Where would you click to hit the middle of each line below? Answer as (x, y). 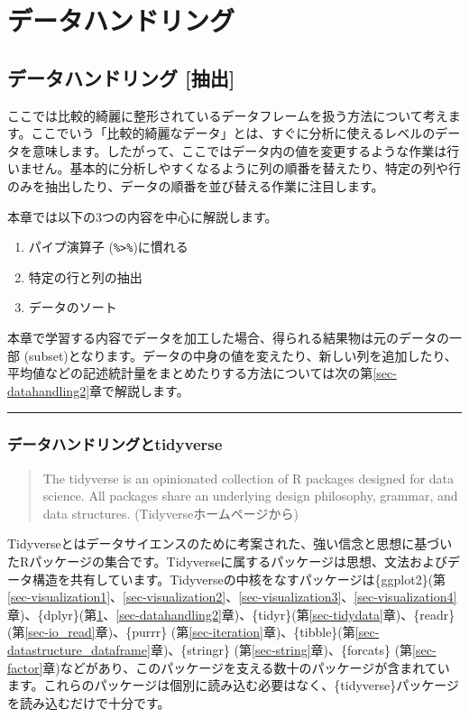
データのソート (73, 307)
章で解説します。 (139, 390)
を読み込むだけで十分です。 (89, 702)
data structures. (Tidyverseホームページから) (170, 513)
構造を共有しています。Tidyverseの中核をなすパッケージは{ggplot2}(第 (239, 579)
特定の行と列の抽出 (85, 276)
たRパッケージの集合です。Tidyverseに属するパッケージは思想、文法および (227, 561)
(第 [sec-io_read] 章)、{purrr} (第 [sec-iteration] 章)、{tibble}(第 (181, 632)
